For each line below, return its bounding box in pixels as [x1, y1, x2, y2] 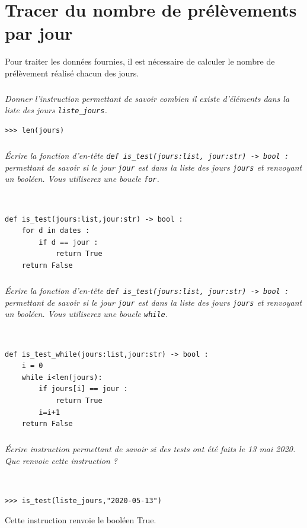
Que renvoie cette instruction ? [5, 454, 118, 466]
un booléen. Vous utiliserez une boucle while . [5, 308, 168, 320]
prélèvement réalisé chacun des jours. [5, 66, 139, 79]
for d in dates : [21, 226, 90, 235]
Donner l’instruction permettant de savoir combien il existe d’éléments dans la [5, 92, 290, 104]
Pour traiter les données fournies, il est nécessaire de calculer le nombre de [5, 55, 275, 68]
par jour [5, 21, 73, 45]
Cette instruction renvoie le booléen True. [5, 514, 156, 526]
